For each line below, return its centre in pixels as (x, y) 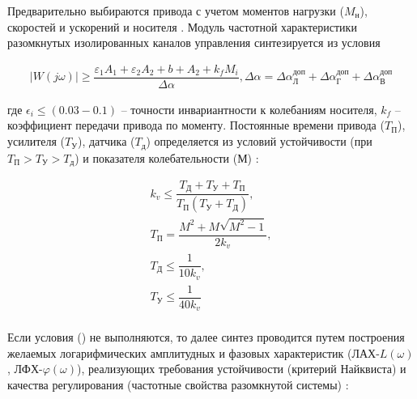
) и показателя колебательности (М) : (167, 157)
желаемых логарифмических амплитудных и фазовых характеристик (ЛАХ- (194, 352)
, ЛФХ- (25, 369)
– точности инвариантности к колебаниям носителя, (249, 109)
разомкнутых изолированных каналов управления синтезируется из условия (194, 42)
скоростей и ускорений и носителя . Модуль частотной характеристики (182, 26)
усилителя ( (36, 141)
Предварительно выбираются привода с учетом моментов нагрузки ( (176, 11)
